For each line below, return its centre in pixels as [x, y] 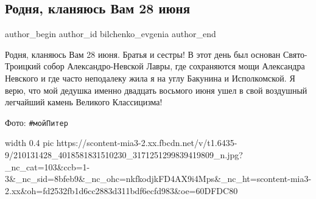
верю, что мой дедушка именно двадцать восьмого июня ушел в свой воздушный [156, 90]
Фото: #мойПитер [37, 122]
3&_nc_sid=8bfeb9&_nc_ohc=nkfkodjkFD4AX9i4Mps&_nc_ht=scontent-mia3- [158, 179]
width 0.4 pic [30, 143]
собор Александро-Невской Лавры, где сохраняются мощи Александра [174, 66]
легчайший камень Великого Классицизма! [84, 102]
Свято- [295, 54]
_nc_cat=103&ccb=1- [47, 166]
